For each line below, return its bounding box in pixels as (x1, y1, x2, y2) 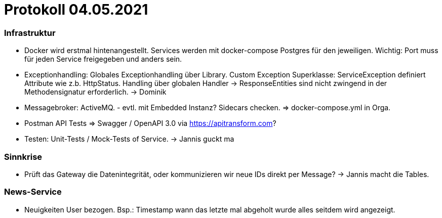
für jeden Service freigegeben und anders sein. (24, 55, 182, 64)
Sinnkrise (4, 151, 43, 162)
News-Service (4, 187, 62, 197)
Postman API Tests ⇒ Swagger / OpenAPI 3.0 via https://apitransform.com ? (24, 119, 276, 128)
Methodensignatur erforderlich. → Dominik (24, 88, 167, 97)
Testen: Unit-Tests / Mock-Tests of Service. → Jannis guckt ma (24, 135, 234, 144)
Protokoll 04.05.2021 (4, 1, 148, 18)
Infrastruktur (4, 27, 56, 38)
